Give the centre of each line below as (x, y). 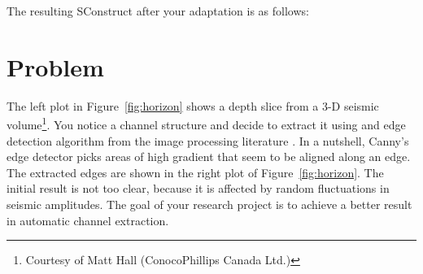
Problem (55, 66)
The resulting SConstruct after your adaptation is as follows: (158, 11)
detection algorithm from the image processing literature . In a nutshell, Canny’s (208, 140)
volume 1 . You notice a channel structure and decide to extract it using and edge (206, 123)
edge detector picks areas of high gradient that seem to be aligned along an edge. (209, 157)
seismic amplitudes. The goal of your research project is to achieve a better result (209, 204)
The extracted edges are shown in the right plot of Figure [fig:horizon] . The (195, 172)
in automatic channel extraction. (88, 220)
